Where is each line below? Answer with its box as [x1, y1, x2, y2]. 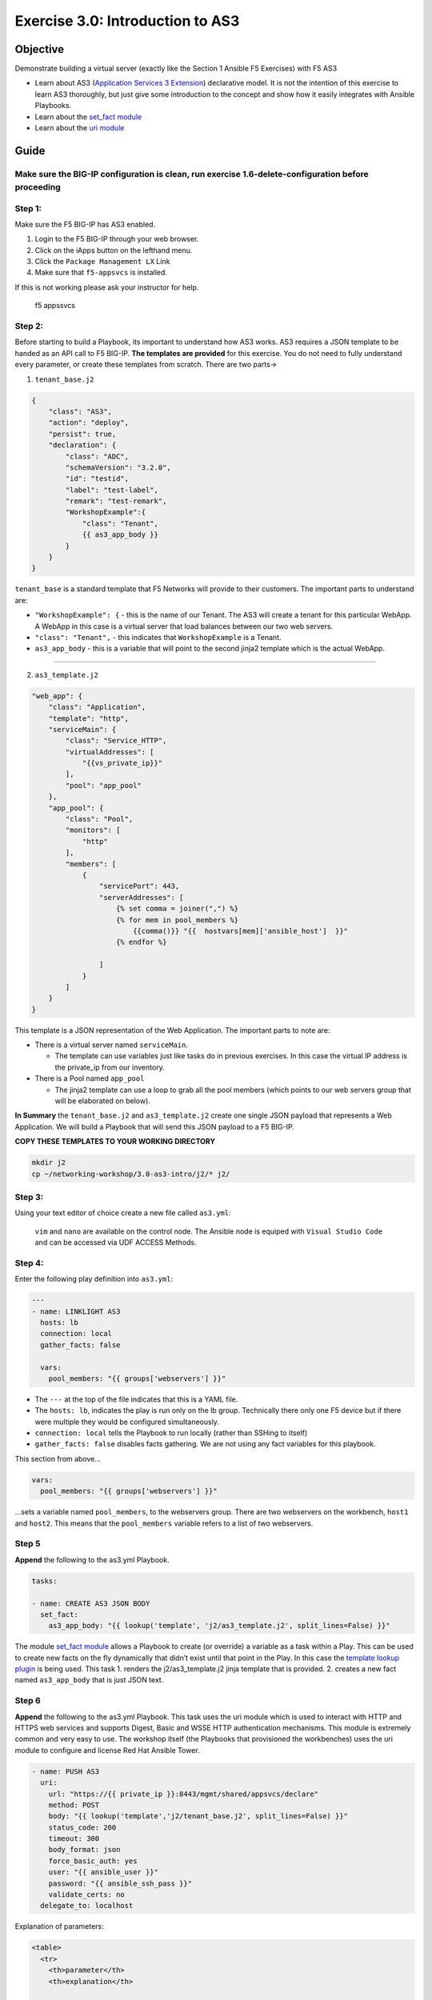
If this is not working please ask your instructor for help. [14, 282, 199, 292]
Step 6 [14, 1695, 42, 1706]
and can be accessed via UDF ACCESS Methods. [34, 1238, 197, 1247]
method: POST [48, 1800, 100, 1810]
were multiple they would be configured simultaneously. [34, 1417, 220, 1426]
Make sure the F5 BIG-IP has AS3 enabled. [14, 219, 156, 229]
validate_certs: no [48, 1890, 126, 1899]
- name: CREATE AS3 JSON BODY [31, 1598, 150, 1608]
